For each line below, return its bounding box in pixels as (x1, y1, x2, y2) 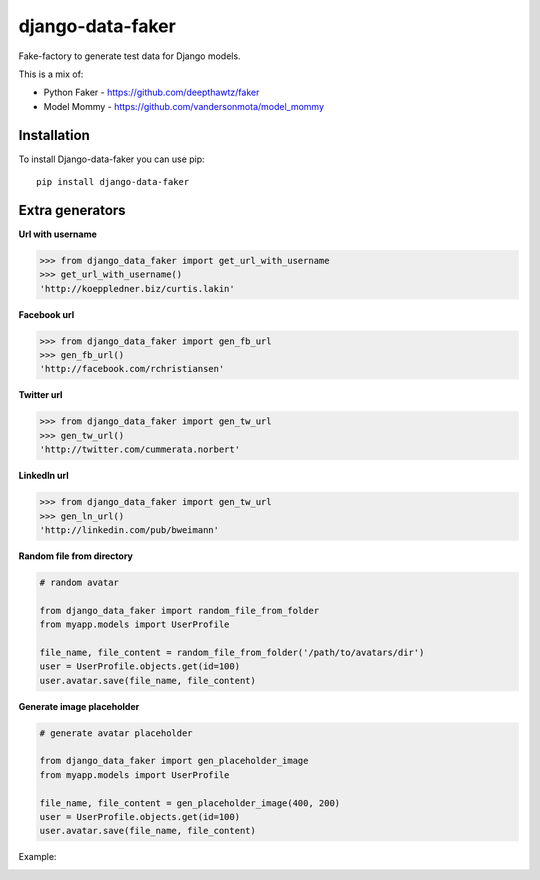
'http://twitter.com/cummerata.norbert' (39, 444, 240, 455)
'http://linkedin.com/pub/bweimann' (39, 524, 220, 535)
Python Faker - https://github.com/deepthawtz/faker (43, 86, 260, 99)
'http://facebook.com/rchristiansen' (39, 363, 225, 375)
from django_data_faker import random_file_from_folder (39, 605, 320, 616)
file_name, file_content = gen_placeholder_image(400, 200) (39, 797, 341, 809)
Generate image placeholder (18, 700, 140, 712)
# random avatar (39, 576, 120, 588)
